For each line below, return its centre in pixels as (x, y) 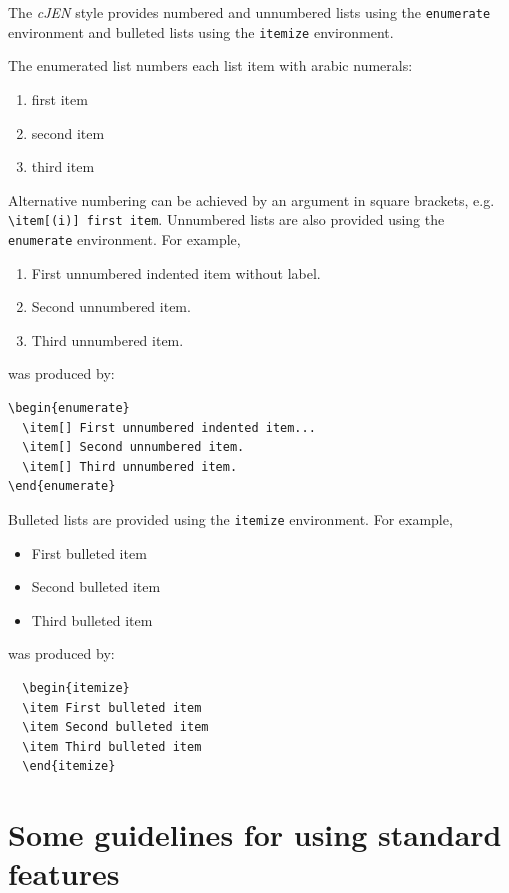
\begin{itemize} (76, 687)
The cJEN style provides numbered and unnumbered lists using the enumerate (249, 12)
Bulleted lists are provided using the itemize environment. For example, (230, 518)
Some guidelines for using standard (255, 834)
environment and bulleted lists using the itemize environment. (201, 31)
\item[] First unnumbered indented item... (169, 427)
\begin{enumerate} (69, 407)
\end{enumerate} (62, 486)
